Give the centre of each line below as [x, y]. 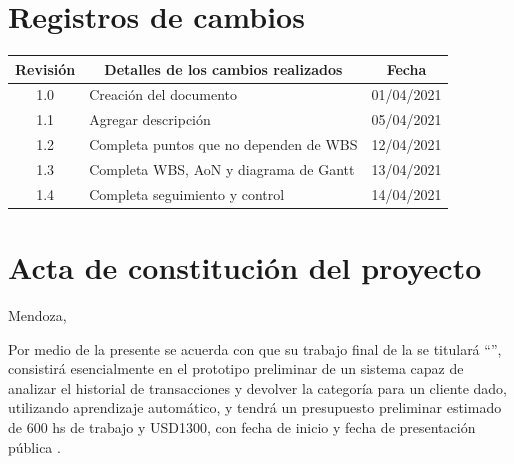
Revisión [45, 68]
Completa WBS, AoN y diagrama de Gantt [222, 169]
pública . [34, 446]
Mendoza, [37, 315]
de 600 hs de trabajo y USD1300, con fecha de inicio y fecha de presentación [242, 427]
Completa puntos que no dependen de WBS [223, 144]
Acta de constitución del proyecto [245, 267]
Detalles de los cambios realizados [223, 68]
